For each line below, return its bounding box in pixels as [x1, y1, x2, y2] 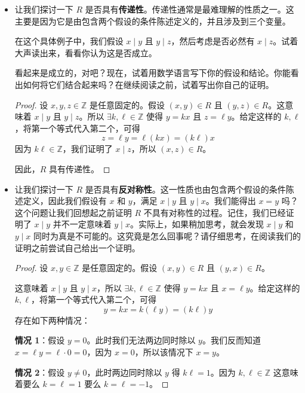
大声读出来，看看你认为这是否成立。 [14, 46, 157, 59]
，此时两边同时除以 [87, 365, 162, 378]
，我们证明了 [62, 142, 113, 155]
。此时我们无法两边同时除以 [87, 334, 196, 346]
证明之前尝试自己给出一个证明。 [14, 241, 140, 254]
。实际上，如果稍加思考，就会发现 [130, 218, 264, 230]
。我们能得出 [205, 194, 256, 207]
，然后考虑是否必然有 [171, 35, 255, 47]
